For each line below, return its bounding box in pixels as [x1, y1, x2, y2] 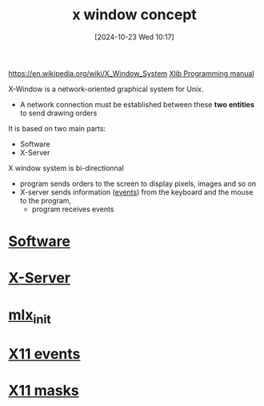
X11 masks [8, 382, 79, 400]
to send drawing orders [19, 108, 98, 118]
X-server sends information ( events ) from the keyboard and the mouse [19, 187, 254, 197]
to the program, [19, 195, 72, 205]
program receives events [31, 204, 114, 214]
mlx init [8, 306, 52, 327]
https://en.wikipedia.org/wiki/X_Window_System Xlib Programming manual [8, 68, 254, 78]
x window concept [71, 6, 198, 24]
